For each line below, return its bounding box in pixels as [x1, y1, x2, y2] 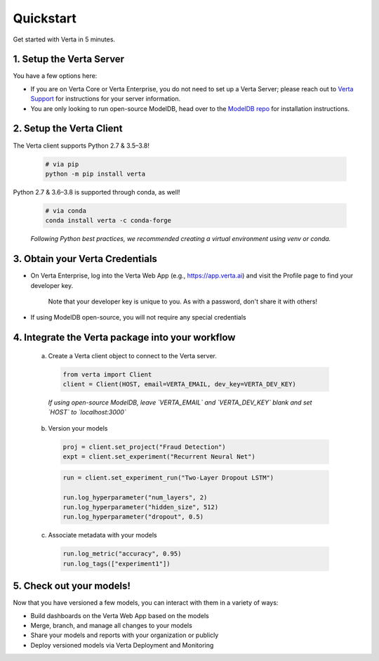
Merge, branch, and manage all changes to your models [30, 622, 192, 630]
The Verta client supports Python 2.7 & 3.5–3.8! [13, 141, 150, 150]
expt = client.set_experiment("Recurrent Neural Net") [62, 453, 255, 461]
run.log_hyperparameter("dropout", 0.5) [62, 513, 204, 521]
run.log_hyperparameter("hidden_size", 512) [62, 503, 219, 511]
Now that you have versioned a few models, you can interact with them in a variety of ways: [13, 598, 279, 607]
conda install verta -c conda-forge [45, 216, 172, 225]
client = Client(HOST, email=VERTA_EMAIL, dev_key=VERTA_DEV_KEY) [62, 380, 296, 388]
